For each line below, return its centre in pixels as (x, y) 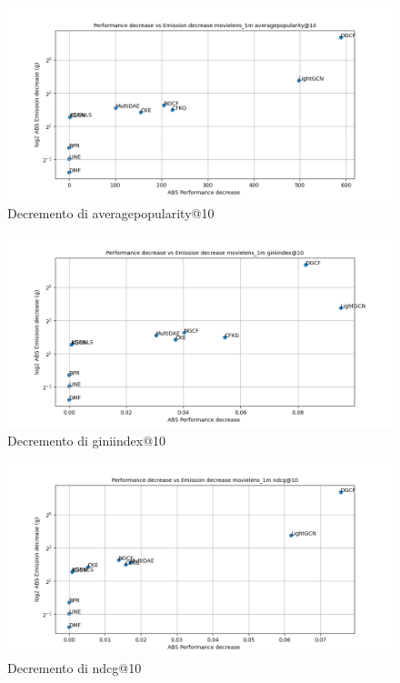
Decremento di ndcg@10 (75, 667)
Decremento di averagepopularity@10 (111, 212)
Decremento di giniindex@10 (87, 440)
